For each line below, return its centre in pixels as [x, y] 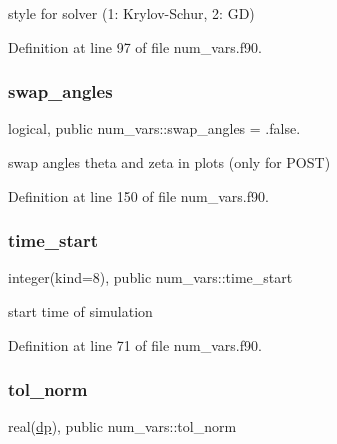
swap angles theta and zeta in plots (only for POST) [169, 162]
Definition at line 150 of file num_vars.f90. [138, 195]
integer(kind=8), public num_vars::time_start [150, 277]
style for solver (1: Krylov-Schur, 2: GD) [131, 13]
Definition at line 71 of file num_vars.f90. [135, 344]
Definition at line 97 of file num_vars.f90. [135, 46]
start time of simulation [80, 311]
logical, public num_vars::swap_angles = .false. [154, 128]
